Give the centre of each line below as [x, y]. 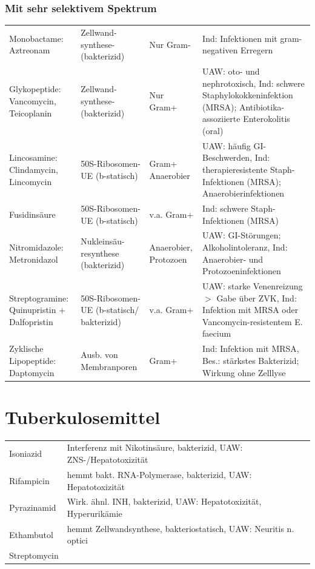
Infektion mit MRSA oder [250, 310]
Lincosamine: [33, 157]
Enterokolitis [267, 119]
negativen [220, 50]
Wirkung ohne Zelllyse [244, 372]
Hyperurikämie [94, 513]
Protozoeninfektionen [242, 271]
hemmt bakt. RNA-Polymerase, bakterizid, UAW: [159, 474]
